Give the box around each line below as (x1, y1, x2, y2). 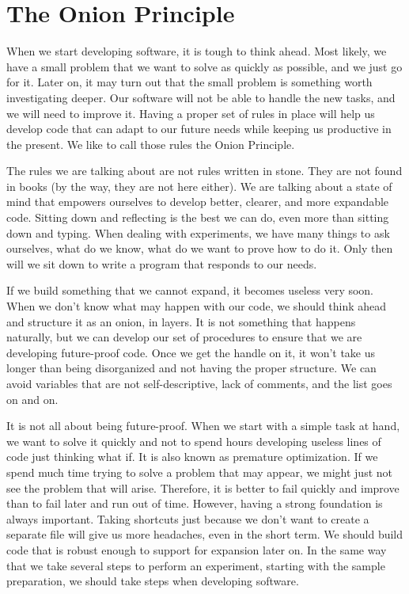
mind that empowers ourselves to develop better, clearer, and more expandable (6, 193, 389, 210)
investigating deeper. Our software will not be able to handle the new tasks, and (6, 89, 396, 105)
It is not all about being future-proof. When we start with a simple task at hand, (6, 417, 400, 434)
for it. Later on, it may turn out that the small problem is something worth (6, 74, 373, 90)
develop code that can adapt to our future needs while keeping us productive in (6, 120, 392, 137)
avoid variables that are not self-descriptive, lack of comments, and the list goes (6, 375, 392, 391)
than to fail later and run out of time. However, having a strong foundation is (6, 495, 383, 512)
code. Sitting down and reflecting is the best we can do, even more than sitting (6, 209, 389, 226)
